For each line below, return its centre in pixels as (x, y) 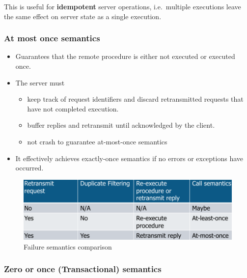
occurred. (29, 168)
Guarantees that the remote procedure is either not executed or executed (125, 56)
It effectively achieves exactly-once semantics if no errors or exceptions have (129, 158)
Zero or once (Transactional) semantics (83, 268)
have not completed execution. (73, 108)
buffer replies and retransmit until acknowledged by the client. (121, 125)
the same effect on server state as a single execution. (83, 16)
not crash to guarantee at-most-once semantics (97, 141)
